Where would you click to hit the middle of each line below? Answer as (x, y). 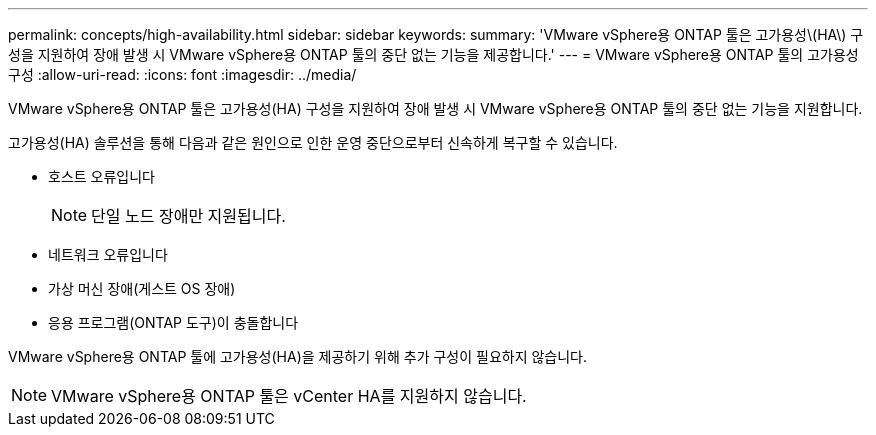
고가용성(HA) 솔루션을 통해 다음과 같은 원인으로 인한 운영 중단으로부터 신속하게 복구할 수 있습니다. (313, 142)
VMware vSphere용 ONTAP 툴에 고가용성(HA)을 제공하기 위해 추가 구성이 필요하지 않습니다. (298, 356)
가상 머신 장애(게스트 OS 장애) (142, 288)
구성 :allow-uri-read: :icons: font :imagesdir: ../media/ (182, 74)
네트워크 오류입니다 (108, 254)
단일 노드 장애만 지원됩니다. (188, 216)
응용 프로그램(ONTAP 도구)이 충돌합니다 (173, 322)
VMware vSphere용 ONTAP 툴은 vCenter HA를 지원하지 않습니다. (289, 396)
